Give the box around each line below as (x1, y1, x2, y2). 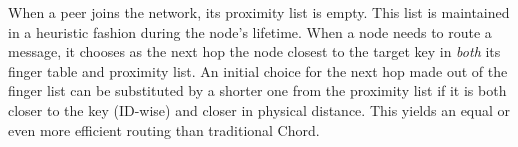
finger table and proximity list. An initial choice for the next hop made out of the (8, 60, 508, 81)
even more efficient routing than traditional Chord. (8, 119, 320, 140)
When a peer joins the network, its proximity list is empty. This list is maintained (8, 2, 510, 22)
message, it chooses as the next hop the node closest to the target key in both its (8, 41, 501, 62)
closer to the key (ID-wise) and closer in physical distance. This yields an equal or (8, 99, 511, 120)
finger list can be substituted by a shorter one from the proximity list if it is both (8, 80, 507, 101)
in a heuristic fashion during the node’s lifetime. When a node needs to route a (8, 21, 492, 42)
